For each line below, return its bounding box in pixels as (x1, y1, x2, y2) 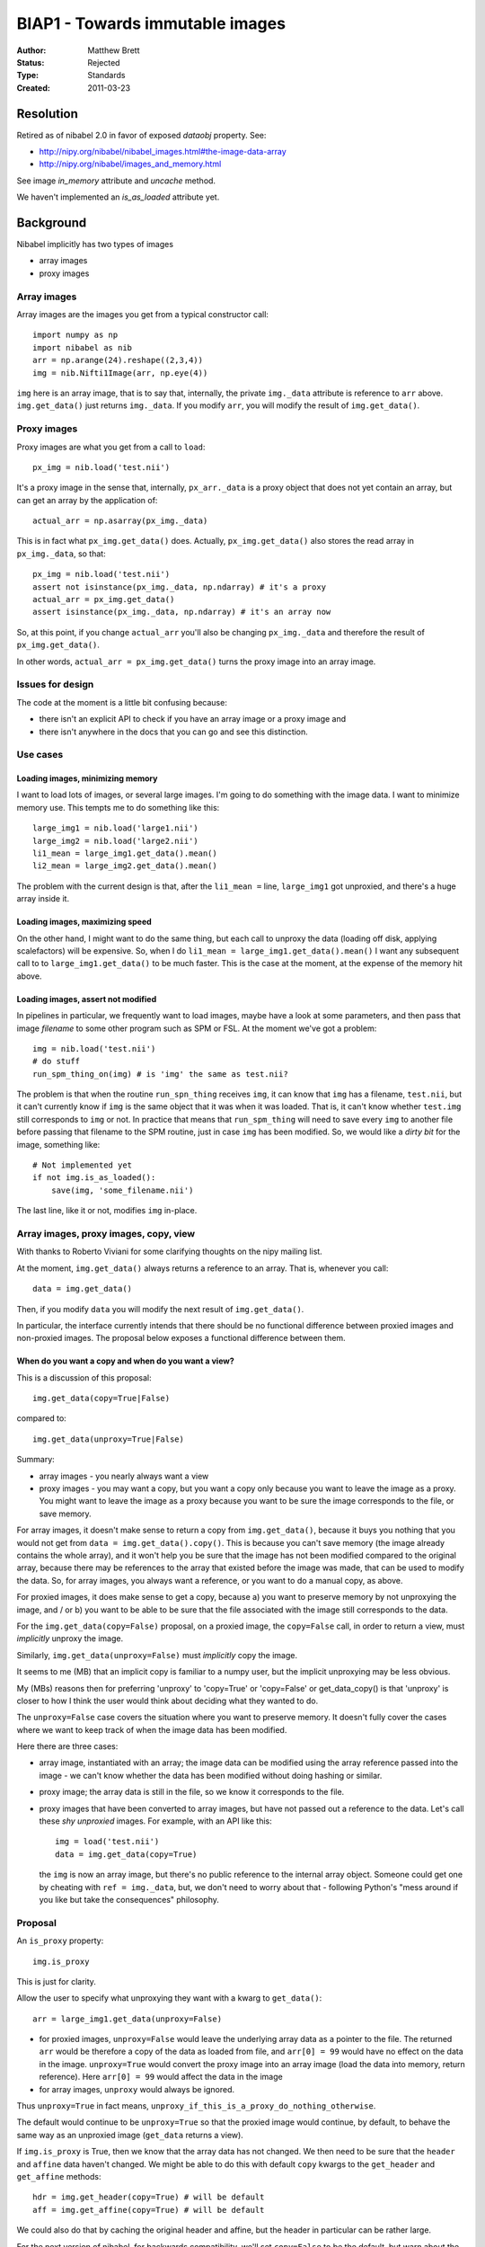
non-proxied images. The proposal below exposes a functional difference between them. (16, 1333, 346, 1344)
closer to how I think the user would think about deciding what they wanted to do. (16, 1695, 319, 1706)
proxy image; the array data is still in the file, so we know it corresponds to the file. (39, 1787, 345, 1798)
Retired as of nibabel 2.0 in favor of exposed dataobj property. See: (16, 129, 267, 140)
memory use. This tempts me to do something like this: (16, 802, 220, 813)
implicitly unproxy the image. (16, 1633, 124, 1644)
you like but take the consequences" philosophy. (39, 1894, 220, 1905)
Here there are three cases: (16, 1741, 119, 1752)
